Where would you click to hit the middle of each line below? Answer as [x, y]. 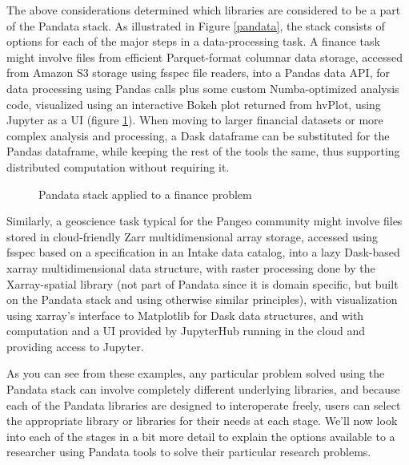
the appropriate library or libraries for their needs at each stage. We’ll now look [202, 421]
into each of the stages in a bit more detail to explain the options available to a [201, 436]
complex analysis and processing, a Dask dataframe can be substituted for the [198, 135]
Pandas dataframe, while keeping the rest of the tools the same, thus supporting [203, 151]
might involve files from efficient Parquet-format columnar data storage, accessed [204, 57]
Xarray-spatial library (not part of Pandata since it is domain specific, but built [202, 283]
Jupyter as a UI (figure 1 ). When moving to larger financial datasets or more [195, 120]
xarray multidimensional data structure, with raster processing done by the [191, 267]
